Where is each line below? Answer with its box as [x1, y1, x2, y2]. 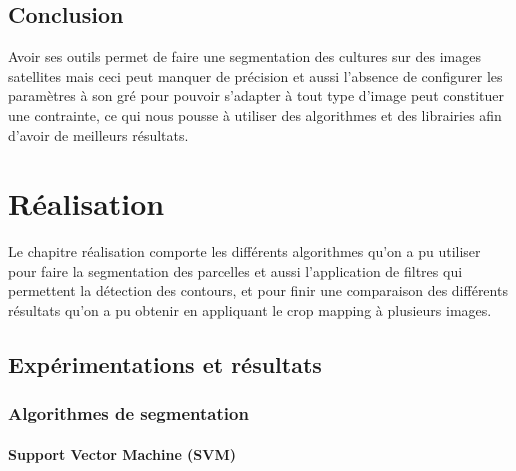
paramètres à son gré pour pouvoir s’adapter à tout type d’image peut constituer [8, 85, 505, 106]
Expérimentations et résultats [8, 349, 322, 380]
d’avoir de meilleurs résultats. [8, 124, 189, 145]
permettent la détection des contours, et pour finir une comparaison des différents [8, 280, 508, 301]
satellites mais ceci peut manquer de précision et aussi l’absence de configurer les [8, 65, 503, 86]
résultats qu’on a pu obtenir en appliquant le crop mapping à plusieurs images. [8, 300, 492, 321]
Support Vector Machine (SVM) [8, 443, 237, 464]
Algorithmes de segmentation [8, 401, 249, 426]
